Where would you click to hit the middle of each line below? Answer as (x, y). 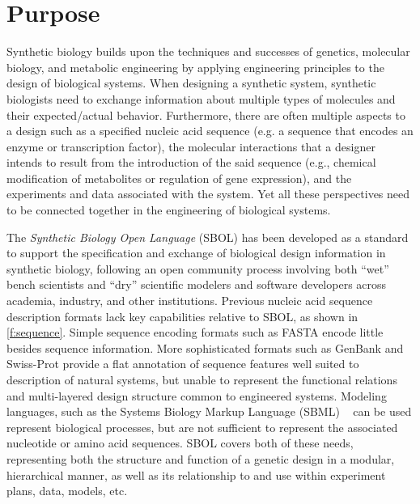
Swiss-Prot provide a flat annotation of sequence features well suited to (183, 364)
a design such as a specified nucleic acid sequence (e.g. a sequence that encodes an (210, 131)
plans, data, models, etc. (67, 491)
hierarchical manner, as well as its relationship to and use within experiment (196, 474)
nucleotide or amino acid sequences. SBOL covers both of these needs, (180, 443)
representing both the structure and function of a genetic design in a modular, (201, 458)
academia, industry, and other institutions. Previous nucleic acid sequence (190, 301)
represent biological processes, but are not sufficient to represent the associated (202, 427)
